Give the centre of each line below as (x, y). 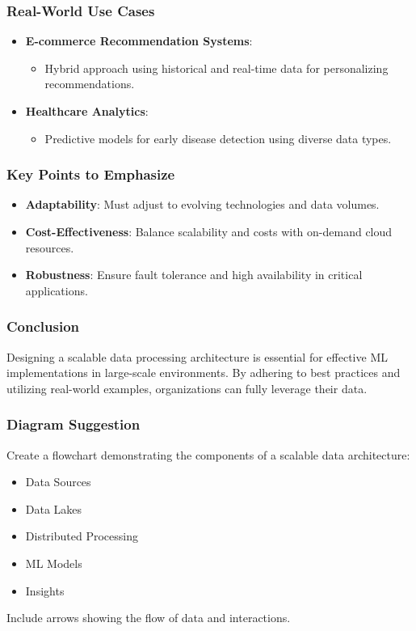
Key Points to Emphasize (91, 174)
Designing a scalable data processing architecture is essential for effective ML (197, 356)
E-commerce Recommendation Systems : (139, 41)
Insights (45, 590)
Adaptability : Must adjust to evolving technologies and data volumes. (202, 204)
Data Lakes (54, 508)
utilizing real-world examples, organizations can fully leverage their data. (187, 388)
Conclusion (43, 326)
